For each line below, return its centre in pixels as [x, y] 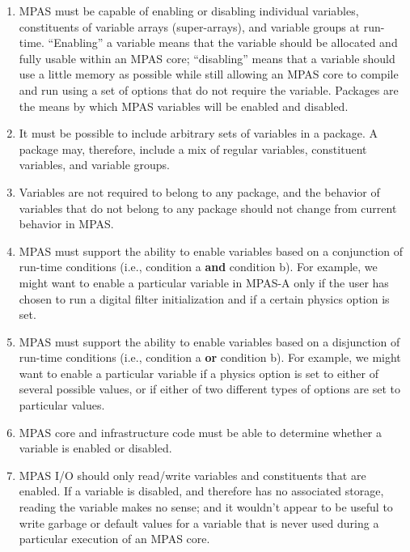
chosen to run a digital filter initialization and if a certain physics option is [204, 298]
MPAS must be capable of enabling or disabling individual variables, [189, 11]
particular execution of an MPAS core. [114, 539]
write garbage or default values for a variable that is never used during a [199, 522]
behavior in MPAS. [66, 224]
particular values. [62, 405]
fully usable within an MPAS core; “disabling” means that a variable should [207, 58]
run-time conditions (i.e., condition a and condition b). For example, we [198, 267]
